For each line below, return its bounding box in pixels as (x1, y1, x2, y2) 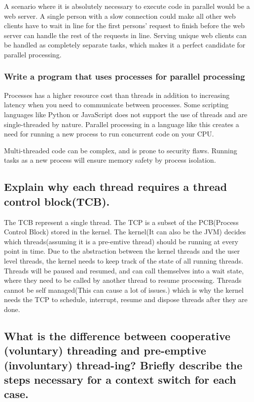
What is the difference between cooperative (4, 328, 231, 343)
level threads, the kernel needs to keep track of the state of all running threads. (4, 255, 244, 266)
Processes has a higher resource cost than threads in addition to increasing (4, 89, 230, 100)
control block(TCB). (4, 193, 110, 209)
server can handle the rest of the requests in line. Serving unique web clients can (4, 30, 247, 40)
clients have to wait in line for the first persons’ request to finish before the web (4, 20, 245, 31)
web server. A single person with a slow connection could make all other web (4, 10, 236, 21)
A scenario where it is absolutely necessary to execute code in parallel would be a (4, 1, 250, 11)
